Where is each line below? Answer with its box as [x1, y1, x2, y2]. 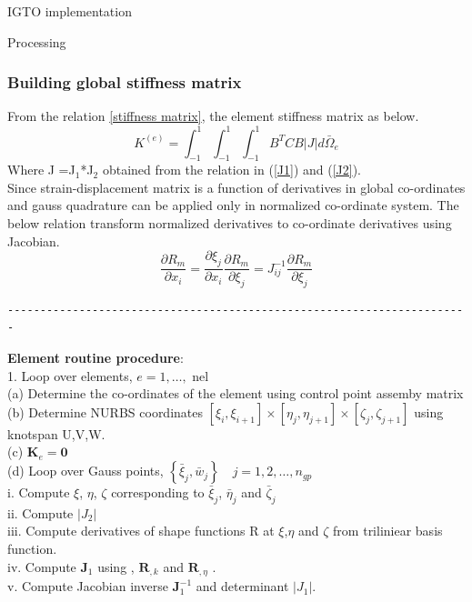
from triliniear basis [333, 521, 443, 540]
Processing [7, 32, 66, 51]
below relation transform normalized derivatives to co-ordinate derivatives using [7, 214, 452, 233]
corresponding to [111, 483, 205, 502]
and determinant [196, 577, 289, 596]
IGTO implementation [7, 2, 132, 20]
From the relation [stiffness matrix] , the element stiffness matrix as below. [7, 106, 419, 125]
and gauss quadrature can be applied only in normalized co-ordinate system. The [7, 196, 459, 215]
